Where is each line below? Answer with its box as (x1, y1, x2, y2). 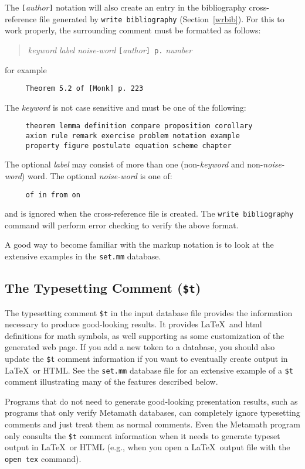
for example (5, 63, 47, 76)
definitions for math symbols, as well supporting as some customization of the (5, 329, 284, 341)
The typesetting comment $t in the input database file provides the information (5, 306, 293, 319)
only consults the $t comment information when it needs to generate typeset (5, 429, 280, 441)
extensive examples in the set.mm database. (5, 250, 161, 262)
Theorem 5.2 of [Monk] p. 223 (25, 84, 144, 93)
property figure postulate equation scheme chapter (25, 141, 232, 150)
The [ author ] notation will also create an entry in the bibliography (5, 1, 246, 13)
